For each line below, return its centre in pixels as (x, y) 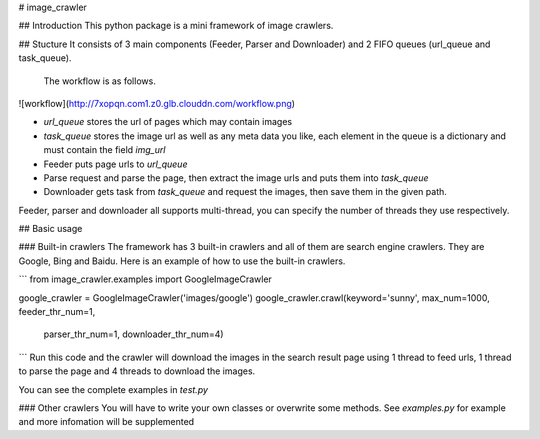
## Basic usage (50, 229)
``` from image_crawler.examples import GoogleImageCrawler (145, 279)
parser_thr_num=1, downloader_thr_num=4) (133, 334)
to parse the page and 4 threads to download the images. (137, 371)
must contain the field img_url (104, 150)
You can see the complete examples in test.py (113, 389)
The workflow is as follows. (100, 81)
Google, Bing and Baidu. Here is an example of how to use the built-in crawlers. (182, 261)
